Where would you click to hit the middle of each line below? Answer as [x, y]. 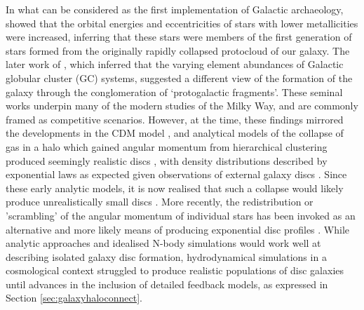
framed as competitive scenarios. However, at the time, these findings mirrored [175, 119]
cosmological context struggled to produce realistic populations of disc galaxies [175, 270]
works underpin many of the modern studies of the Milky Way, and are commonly [182, 106]
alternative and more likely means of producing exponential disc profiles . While [178, 229]
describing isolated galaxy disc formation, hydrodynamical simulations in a [166, 256]
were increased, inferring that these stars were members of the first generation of [179, 37]
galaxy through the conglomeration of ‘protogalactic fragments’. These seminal [174, 92]
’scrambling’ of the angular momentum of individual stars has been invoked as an [181, 215]
